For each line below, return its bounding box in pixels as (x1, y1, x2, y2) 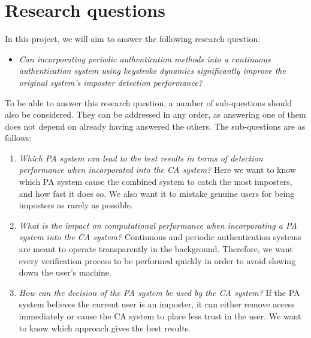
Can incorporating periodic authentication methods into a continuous (19, 52, 271, 65)
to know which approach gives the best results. (19, 321, 191, 334)
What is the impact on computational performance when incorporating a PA (19, 219, 297, 231)
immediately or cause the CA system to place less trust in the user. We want (19, 310, 301, 322)
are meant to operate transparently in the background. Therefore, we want (19, 243, 293, 255)
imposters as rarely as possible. (19, 199, 133, 211)
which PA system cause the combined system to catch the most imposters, (19, 175, 292, 188)
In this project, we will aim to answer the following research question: (5, 32, 261, 45)
